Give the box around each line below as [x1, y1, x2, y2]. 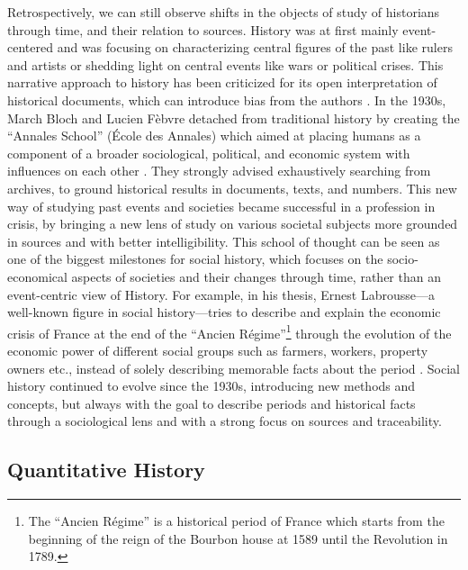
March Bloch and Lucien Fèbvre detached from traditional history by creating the [7, 108, 460, 127]
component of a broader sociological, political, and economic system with [7, 143, 410, 162]
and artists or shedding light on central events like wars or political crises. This [7, 55, 444, 74]
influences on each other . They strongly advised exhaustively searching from [7, 161, 431, 180]
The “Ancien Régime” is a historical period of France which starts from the [28, 511, 445, 530]
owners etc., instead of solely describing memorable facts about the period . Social [7, 358, 460, 377]
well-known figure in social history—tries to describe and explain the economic [7, 303, 441, 321]
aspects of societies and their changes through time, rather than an [71, 267, 441, 285]
